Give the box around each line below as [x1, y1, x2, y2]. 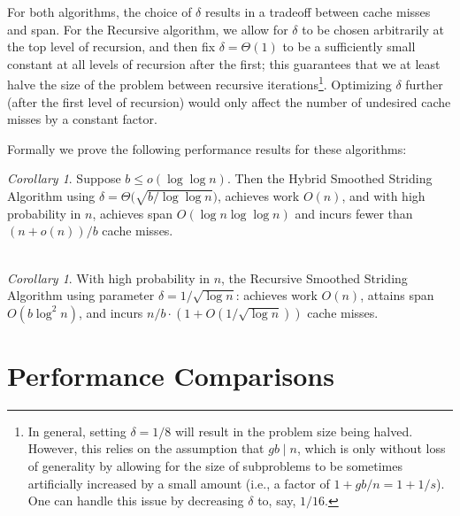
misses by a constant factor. [7, 110, 157, 128]
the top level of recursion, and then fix [7, 37, 216, 56]
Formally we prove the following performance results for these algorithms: [7, 139, 407, 158]
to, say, [257, 491, 296, 510]
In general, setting [27, 421, 126, 440]
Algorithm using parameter [7, 286, 155, 304]
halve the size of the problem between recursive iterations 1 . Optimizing [7, 73, 392, 94]
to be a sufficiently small [282, 37, 416, 56]
